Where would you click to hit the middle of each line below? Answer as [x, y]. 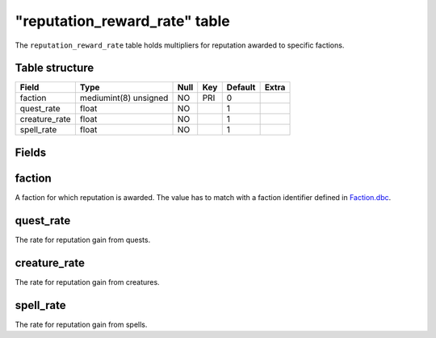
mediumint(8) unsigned [124, 98]
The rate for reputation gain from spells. [81, 324]
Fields [31, 152]
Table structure [55, 68]
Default [241, 87]
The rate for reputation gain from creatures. [88, 282]
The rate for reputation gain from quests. [83, 240]
